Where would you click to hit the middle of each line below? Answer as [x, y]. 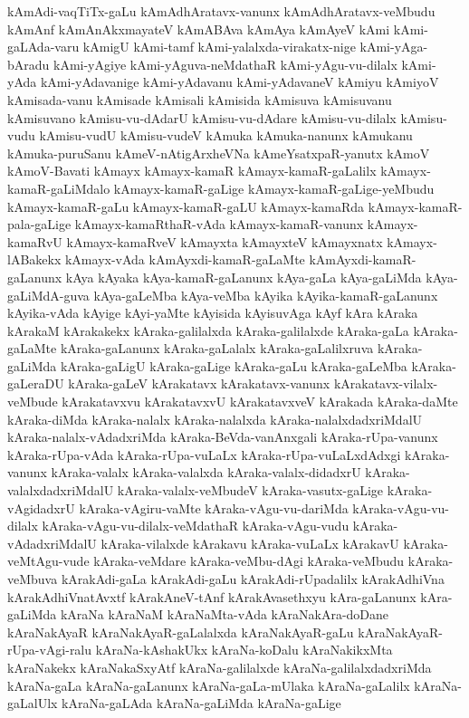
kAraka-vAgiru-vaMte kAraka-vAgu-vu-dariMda [214, 507]
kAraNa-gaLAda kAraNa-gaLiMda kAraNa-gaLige [201, 703]
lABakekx [34, 259]
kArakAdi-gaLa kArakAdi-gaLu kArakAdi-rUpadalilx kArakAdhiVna [253, 579]
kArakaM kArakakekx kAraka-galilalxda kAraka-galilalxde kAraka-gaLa [208, 330]
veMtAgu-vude [48, 561]
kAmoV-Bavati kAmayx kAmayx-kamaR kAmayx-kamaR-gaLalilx [192, 171]
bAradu [29, 64]
